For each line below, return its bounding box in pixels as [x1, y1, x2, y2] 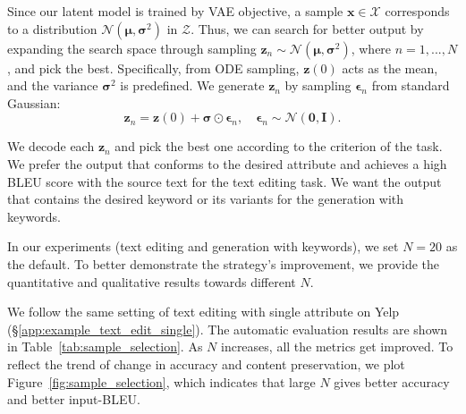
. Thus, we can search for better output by [191, 19, 424, 38]
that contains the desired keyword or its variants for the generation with [7, 190, 404, 208]
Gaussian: [7, 93, 61, 112]
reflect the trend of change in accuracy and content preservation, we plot [7, 354, 405, 373]
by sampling [284, 76, 352, 95]
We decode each [7, 137, 95, 156]
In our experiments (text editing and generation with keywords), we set [7, 237, 399, 256]
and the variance [7, 76, 98, 95]
